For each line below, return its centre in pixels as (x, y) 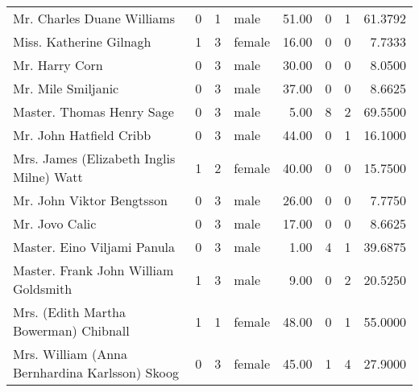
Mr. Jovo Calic (55, 223)
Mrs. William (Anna (70, 354)
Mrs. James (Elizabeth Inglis (94, 158)
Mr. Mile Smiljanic (66, 88)
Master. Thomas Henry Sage (93, 111)
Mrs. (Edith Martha (70, 312)
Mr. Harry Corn (58, 65)
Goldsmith (43, 289)
